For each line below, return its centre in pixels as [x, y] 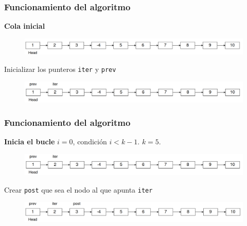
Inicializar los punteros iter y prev [60, 69]
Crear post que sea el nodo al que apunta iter [78, 189]
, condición [90, 142]
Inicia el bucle [30, 142]
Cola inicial [25, 26]
